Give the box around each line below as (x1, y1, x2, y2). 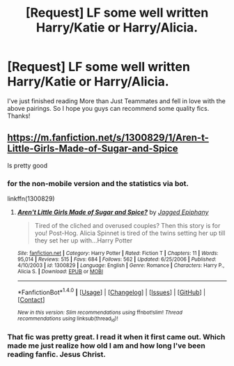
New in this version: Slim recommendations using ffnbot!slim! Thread (17, 309, 183, 316)
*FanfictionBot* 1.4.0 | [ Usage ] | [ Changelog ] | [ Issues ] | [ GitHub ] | (17, 287, 206, 296)
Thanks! (7, 112, 31, 120)
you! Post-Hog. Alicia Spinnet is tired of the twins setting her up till (34, 229, 226, 238)
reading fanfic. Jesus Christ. (7, 349, 106, 359)
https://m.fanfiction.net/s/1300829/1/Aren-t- (7, 132, 209, 144)
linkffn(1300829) (7, 195, 55, 203)
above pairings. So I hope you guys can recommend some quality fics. (7, 104, 210, 112)
